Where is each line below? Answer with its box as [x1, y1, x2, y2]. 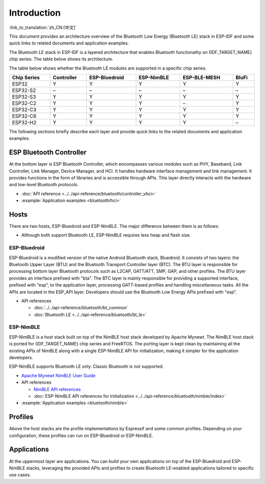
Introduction [9, 7, 61, 18]
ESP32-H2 [12, 119, 37, 126]
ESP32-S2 [12, 87, 36, 94]
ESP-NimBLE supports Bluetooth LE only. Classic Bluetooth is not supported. [9, 363, 164, 369]
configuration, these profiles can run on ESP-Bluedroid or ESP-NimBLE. [9, 433, 153, 438]
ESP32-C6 [12, 113, 37, 120]
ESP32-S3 [12, 93, 36, 100]
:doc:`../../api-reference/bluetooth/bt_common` [33, 305, 129, 311]
